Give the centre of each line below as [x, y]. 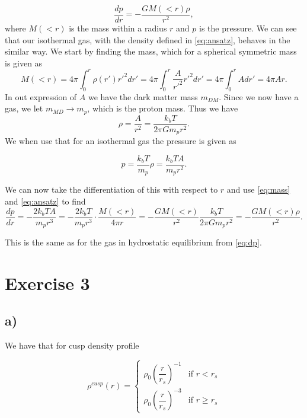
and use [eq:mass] [258, 189]
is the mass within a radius [118, 28]
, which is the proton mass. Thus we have [163, 108]
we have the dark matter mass [143, 96]
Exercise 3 [47, 283]
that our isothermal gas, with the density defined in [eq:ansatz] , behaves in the [148, 39]
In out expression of [41, 96]
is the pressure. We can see [248, 28]
